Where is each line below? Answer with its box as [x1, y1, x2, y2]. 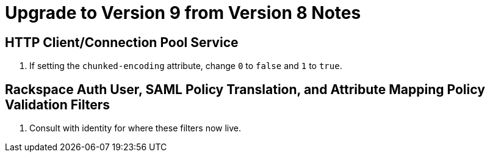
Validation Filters [5, 97, 110, 112]
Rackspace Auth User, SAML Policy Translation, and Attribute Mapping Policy [5, 81, 485, 97]
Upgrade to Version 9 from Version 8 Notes [5, 2, 361, 23]
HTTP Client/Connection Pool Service [5, 34, 239, 50]
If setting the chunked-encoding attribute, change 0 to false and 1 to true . [29, 60, 342, 71]
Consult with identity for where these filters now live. [29, 123, 242, 134]
